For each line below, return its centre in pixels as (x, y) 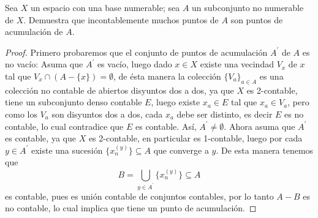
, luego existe (176, 102)
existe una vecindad (237, 64)
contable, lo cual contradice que (64, 126)
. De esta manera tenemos (265, 150)
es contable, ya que (40, 138)
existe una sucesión (67, 150)
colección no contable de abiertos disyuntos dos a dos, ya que (119, 90)
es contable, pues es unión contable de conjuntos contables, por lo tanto (139, 196)
